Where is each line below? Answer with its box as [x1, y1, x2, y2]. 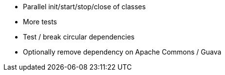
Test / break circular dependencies [23, 33, 135, 41]
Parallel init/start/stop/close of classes [23, 2, 146, 11]
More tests [23, 18, 57, 26]
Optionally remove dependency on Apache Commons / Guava [23, 48, 222, 56]
